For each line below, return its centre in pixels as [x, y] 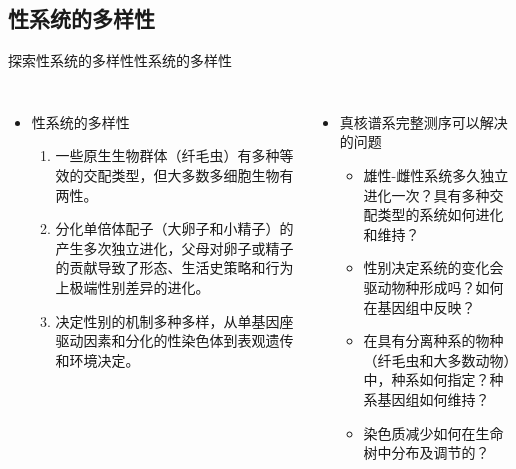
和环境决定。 [97, 359]
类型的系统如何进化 [440, 214]
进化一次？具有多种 [426, 194]
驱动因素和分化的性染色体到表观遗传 [174, 340]
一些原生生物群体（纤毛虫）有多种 [167, 155]
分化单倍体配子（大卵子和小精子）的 [174, 228]
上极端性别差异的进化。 [132, 286]
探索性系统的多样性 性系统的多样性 [120, 60]
